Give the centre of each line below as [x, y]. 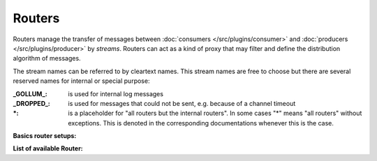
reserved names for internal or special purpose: [81, 81]
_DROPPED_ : [31, 103]
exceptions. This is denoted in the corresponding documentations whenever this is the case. [201, 123]
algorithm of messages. [47, 59]
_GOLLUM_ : [30, 93]
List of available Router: [48, 148]
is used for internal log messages [116, 93]
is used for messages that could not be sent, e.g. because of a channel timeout [182, 103]
